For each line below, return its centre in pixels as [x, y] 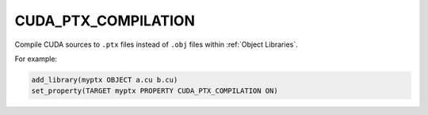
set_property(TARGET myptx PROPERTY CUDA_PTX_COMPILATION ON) [155, 91]
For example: [36, 59]
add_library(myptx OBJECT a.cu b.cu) [105, 80]
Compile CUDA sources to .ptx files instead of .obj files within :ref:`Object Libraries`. [157, 44]
